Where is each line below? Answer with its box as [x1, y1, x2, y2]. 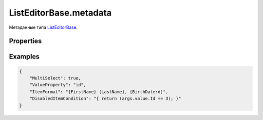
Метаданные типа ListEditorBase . [9, 24, 78, 30]
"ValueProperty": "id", [29, 82, 86, 88]
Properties [9, 37, 42, 45]
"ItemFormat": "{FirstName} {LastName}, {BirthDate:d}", [29, 89, 169, 95]
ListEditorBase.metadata [9, 7, 112, 18]
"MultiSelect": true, [29, 75, 81, 80]
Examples [9, 53, 40, 61]
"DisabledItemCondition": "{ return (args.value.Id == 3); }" [29, 96, 181, 101]
